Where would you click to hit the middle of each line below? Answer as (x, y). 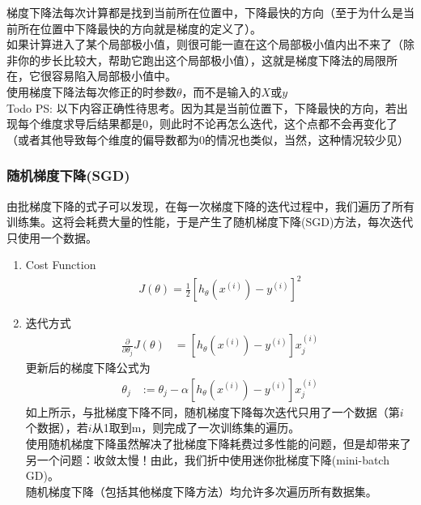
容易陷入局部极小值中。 (114, 76)
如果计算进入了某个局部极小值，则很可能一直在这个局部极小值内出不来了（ (205, 44)
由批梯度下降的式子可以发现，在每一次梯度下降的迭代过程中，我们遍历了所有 (210, 205)
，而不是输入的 (221, 91)
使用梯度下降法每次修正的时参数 (91, 91)
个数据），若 (57, 428)
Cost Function (61, 265)
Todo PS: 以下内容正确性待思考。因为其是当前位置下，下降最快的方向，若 (202, 107)
